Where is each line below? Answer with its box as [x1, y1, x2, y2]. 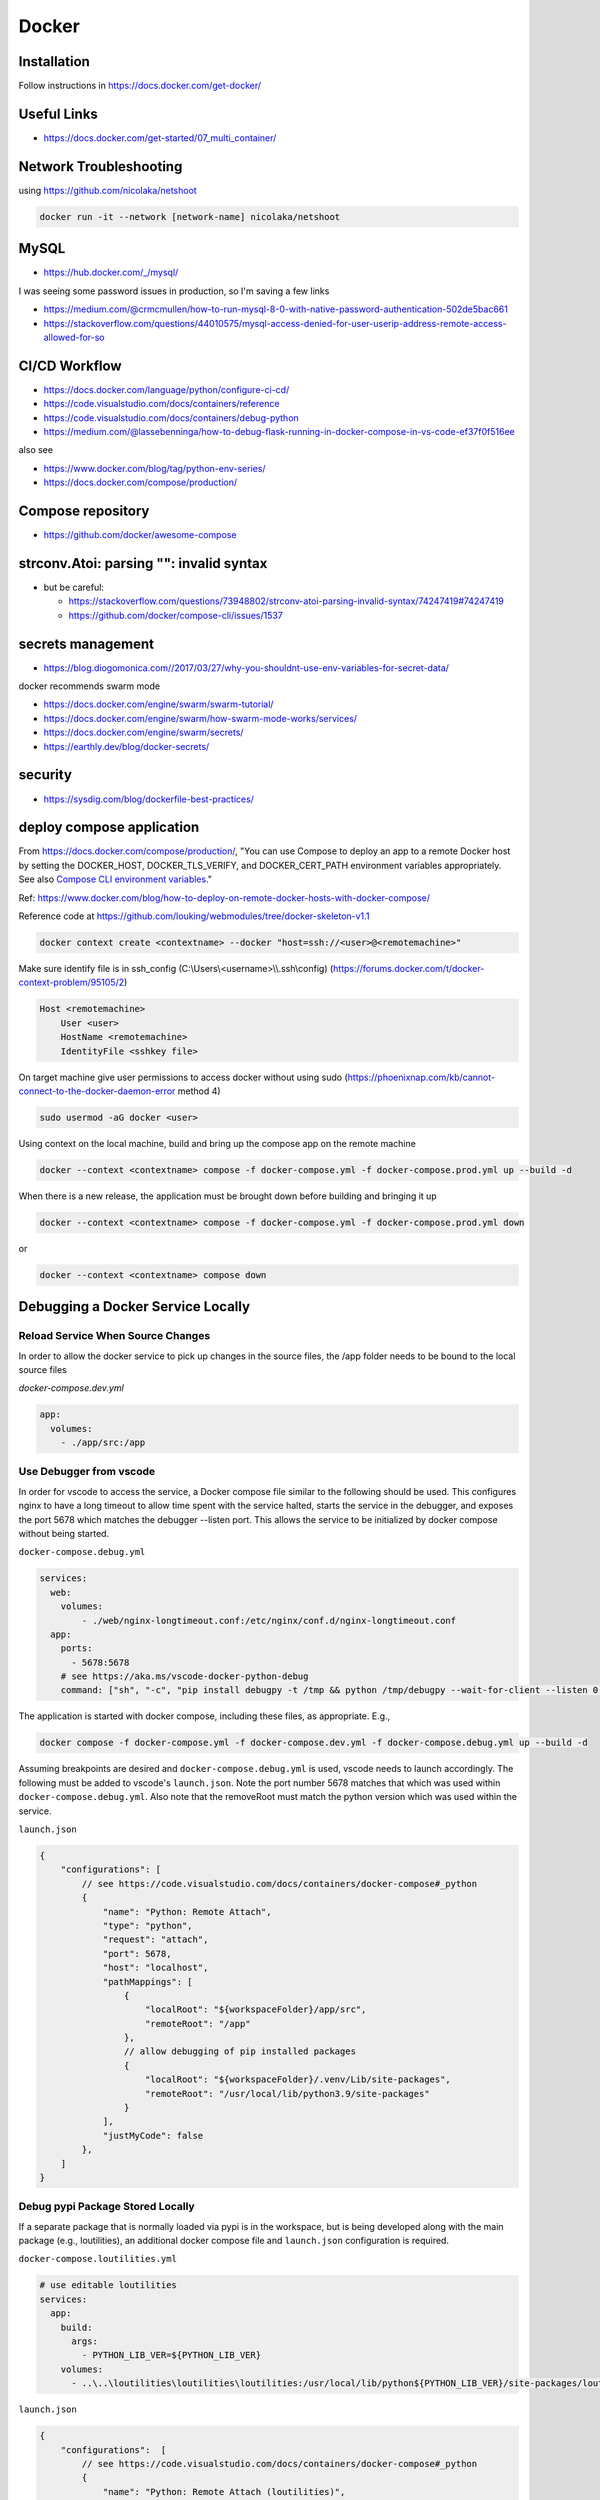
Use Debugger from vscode [18, 1465, 156, 1479]
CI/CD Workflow [18, 357, 122, 374]
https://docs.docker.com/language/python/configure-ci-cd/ [43, 383, 290, 395]
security [18, 766, 72, 784]
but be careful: [43, 581, 105, 593]
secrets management [18, 635, 155, 652]
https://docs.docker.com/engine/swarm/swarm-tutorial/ [43, 698, 274, 710]
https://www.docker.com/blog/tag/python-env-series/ [43, 462, 266, 474]
